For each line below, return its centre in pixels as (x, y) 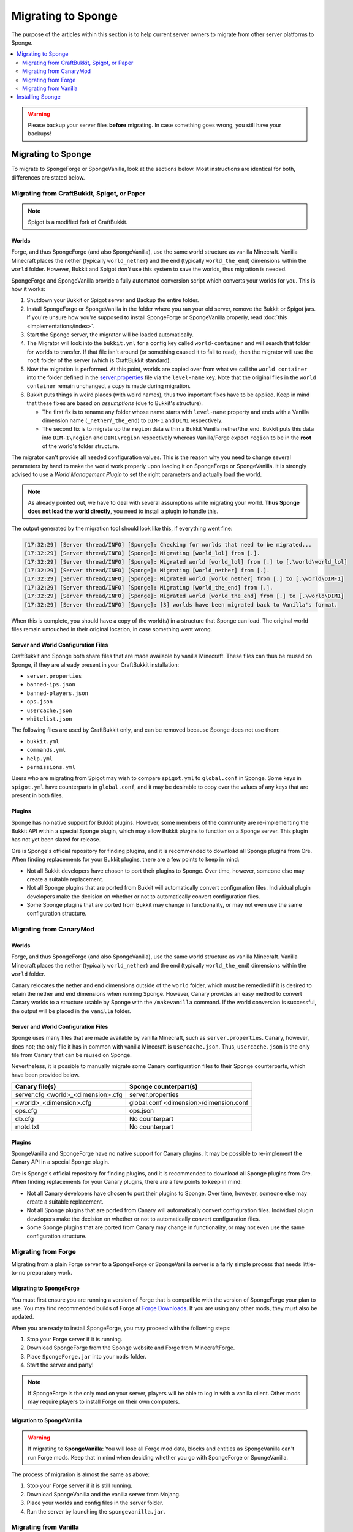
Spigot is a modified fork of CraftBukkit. (78, 222)
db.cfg (25, 1119)
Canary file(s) (36, 1086)
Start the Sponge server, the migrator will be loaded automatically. (110, 335)
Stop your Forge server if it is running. (74, 1340)
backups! (40, 134)
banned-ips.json (51, 684)
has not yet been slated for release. (56, 840)
